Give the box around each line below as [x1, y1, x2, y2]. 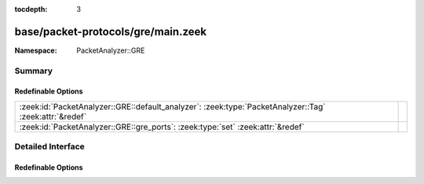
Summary [14, 65, 53, 76]
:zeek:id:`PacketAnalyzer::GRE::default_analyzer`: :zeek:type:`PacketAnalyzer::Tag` [19, 101, 326, 112]
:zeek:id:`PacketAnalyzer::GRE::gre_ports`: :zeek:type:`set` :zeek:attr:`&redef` [19, 121, 305, 132]
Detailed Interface [14, 142, 86, 153]
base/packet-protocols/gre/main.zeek [14, 24, 207, 39]
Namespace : [14, 46, 58, 55]
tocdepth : [14, 5, 48, 13]
